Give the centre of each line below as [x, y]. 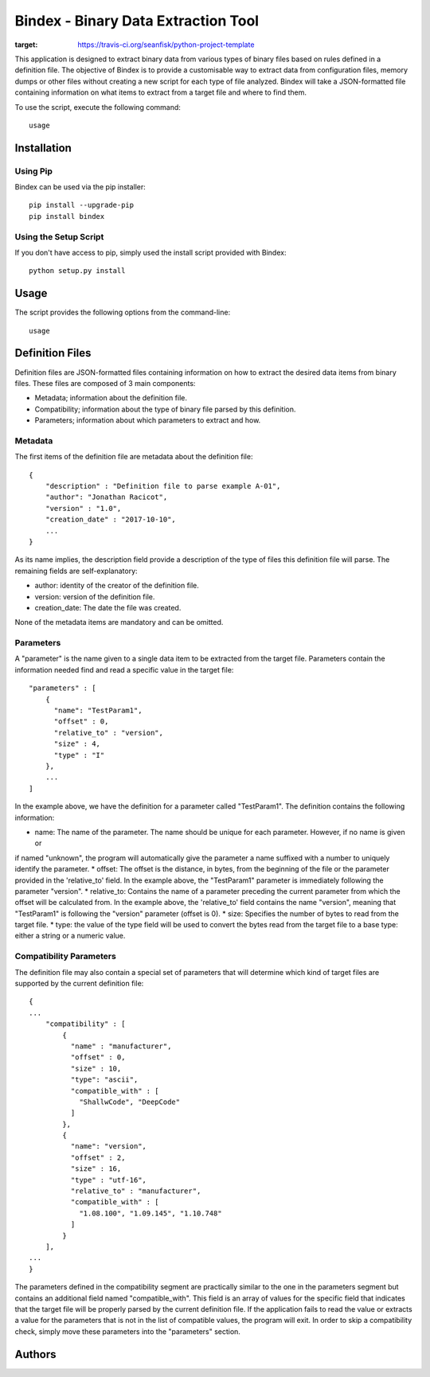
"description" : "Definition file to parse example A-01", [163, 486]
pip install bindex [67, 216]
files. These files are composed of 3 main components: [105, 383]
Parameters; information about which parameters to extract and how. [148, 420]
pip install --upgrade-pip [82, 205]
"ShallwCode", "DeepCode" [130, 1102]
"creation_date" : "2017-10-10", [111, 520]
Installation [43, 148]
